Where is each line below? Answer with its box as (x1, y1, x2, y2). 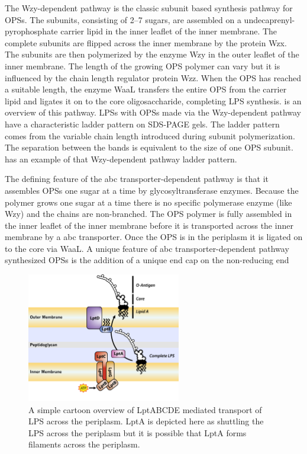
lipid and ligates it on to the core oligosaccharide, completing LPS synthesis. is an (5, 94, 302, 107)
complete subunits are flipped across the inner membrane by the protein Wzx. (5, 36, 287, 49)
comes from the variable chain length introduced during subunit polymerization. (5, 129, 295, 142)
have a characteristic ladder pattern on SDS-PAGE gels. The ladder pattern (5, 117, 280, 130)
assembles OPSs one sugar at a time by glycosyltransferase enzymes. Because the (5, 184, 299, 196)
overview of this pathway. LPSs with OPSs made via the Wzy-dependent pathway (5, 106, 302, 119)
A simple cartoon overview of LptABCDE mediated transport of (28, 403, 262, 415)
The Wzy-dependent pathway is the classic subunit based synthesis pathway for (5, 2, 293, 14)
